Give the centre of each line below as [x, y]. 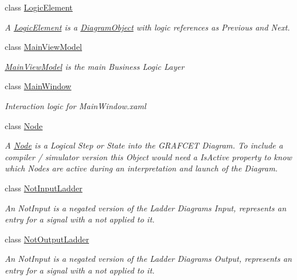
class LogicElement [39, 7]
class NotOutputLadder [47, 239]
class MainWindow [38, 86]
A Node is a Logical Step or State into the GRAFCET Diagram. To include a [144, 145]
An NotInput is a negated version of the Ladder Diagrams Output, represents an [148, 259]
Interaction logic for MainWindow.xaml [76, 105]
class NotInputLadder [44, 188]
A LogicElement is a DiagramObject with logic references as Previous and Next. [147, 27]
